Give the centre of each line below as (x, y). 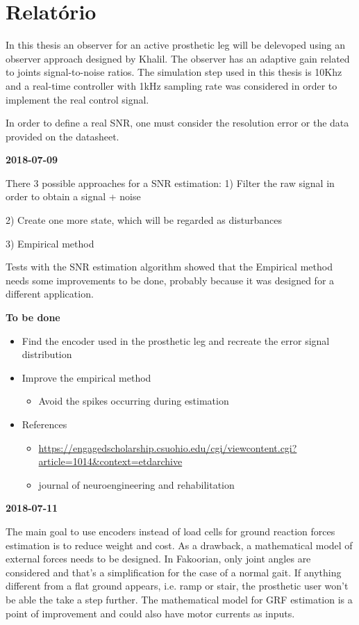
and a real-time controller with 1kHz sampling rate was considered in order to (172, 85)
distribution (47, 354)
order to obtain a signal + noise (73, 196)
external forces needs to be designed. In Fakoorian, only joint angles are (158, 559)
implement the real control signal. (77, 99)
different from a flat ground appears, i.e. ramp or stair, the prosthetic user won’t (177, 586)
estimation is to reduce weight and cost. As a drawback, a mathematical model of (179, 545)
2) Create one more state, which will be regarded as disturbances (144, 220)
